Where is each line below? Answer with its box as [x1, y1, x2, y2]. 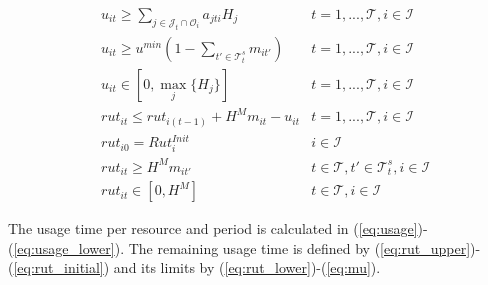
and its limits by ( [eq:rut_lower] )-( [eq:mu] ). [113, 257, 381, 278]
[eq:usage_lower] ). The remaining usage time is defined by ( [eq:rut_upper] [13, 237, 471, 258]
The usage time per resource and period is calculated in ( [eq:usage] [8, 218, 418, 239]
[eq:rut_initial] [13, 257, 104, 278]
